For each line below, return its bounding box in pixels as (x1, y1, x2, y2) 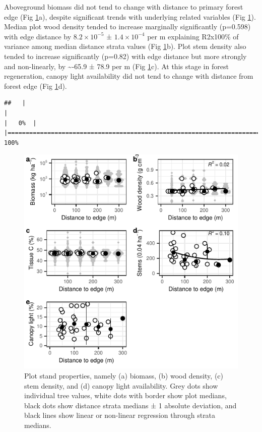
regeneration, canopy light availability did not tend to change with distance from (4, 71, 253, 81)
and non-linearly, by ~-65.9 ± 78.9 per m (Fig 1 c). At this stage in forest (4, 61, 229, 71)
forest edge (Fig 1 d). (4, 80, 67, 91)
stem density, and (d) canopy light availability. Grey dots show (24, 380, 218, 391)
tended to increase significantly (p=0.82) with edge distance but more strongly (4, 50, 247, 61)
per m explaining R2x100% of (147, 31, 239, 41)
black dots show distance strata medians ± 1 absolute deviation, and (24, 400, 237, 410)
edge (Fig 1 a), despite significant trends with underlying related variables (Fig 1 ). (4, 11, 256, 22)
